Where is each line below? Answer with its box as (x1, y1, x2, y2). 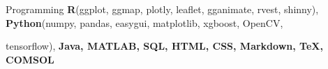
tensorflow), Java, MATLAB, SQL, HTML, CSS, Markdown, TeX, (6, 39, 323, 53)
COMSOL (6, 52, 54, 66)
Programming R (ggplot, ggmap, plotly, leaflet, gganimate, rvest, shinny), (6, 2, 319, 16)
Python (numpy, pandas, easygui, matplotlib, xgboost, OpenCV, (6, 15, 283, 30)
